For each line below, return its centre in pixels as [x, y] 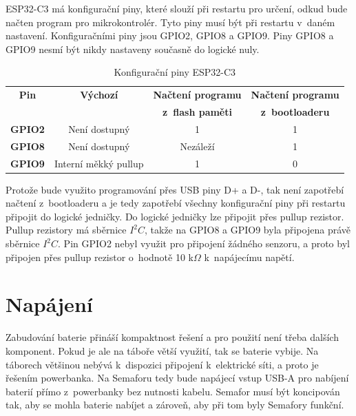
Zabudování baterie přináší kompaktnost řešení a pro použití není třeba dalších [172, 337]
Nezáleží [197, 146]
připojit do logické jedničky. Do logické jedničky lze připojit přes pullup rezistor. [175, 216]
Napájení [49, 304]
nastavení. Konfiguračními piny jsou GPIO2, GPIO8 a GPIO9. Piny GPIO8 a [170, 35]
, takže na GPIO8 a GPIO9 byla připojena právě [248, 230]
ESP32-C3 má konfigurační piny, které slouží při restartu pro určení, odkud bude [177, 8]
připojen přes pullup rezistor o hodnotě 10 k [100, 257]
